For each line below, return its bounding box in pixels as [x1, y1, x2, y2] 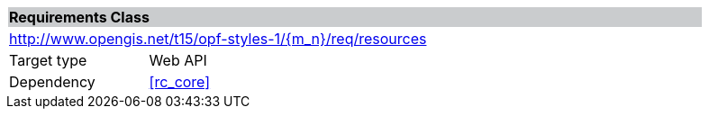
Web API [149, 51, 207, 69]
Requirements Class [9, 8, 150, 26]
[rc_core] [149, 73, 211, 91]
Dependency [9, 73, 95, 91]
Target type [9, 51, 87, 69]
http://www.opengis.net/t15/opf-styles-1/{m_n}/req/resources [9, 30, 427, 48]
